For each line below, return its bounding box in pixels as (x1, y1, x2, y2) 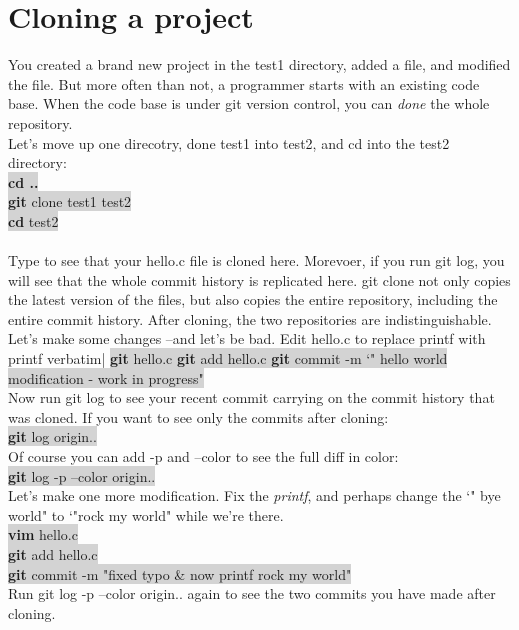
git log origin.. (8, 426, 97, 447)
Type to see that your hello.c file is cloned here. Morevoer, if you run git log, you (8, 250, 505, 271)
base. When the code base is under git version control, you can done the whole (8, 93, 490, 114)
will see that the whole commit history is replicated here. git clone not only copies (8, 269, 511, 290)
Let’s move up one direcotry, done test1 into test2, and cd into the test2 (8, 132, 450, 153)
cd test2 (8, 210, 59, 231)
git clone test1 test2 (8, 191, 132, 212)
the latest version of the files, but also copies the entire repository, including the (8, 289, 498, 310)
